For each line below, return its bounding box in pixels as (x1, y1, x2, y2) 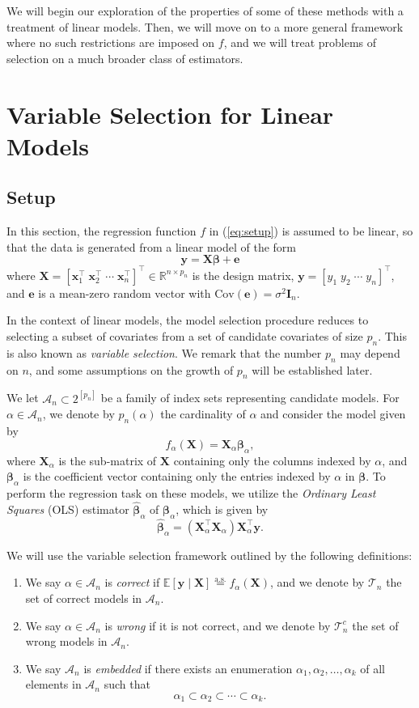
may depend (340, 344, 400, 361)
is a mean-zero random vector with (38, 284, 211, 301)
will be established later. (252, 361, 373, 378)
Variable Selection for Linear (6, 97, 334, 130)
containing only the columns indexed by (173, 452, 371, 468)
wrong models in (25, 633, 108, 650)
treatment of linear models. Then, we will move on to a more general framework (6, 18, 404, 35)
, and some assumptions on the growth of (28, 361, 234, 378)
